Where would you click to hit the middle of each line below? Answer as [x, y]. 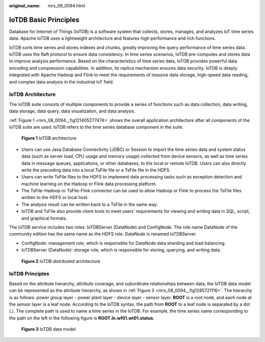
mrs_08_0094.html [66, 6]
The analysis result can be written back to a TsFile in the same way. [90, 204]
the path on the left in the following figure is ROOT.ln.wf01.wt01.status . [82, 318]
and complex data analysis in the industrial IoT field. [61, 82]
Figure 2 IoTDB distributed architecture [61, 261]
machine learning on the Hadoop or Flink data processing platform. [89, 184]
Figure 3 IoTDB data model [49, 329]
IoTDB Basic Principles [44, 20]
